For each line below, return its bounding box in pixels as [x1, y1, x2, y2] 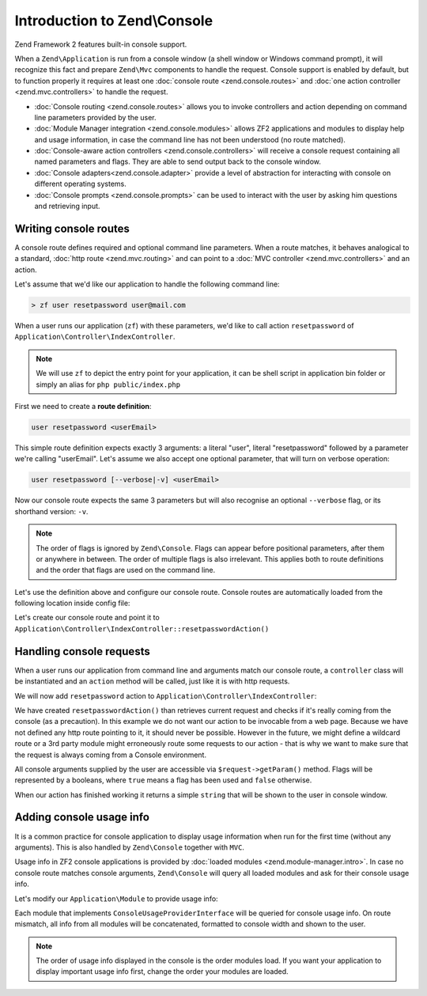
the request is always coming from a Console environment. [14, 750, 207, 759]
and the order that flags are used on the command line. [36, 566, 216, 575]
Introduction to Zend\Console [14, 12, 213, 29]
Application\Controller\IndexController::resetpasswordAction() [14, 624, 270, 633]
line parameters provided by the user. [34, 112, 157, 122]
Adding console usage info [14, 811, 150, 824]
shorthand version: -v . [14, 506, 89, 516]
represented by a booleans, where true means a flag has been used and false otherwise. [14, 775, 312, 785]
